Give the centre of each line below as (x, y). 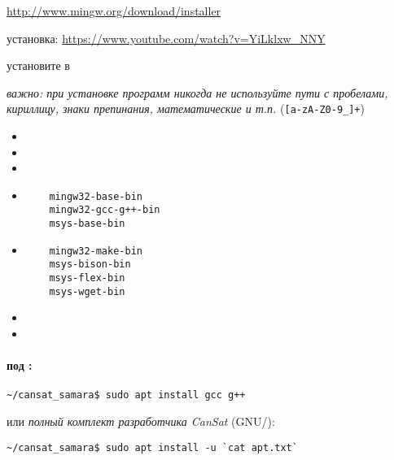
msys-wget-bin (87, 291)
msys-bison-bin (90, 265)
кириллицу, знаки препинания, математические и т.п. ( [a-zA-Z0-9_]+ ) (186, 108)
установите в (38, 65)
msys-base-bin (87, 224)
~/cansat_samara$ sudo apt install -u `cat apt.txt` (152, 447)
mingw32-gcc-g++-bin (105, 210)
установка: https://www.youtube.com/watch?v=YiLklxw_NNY (166, 38)
